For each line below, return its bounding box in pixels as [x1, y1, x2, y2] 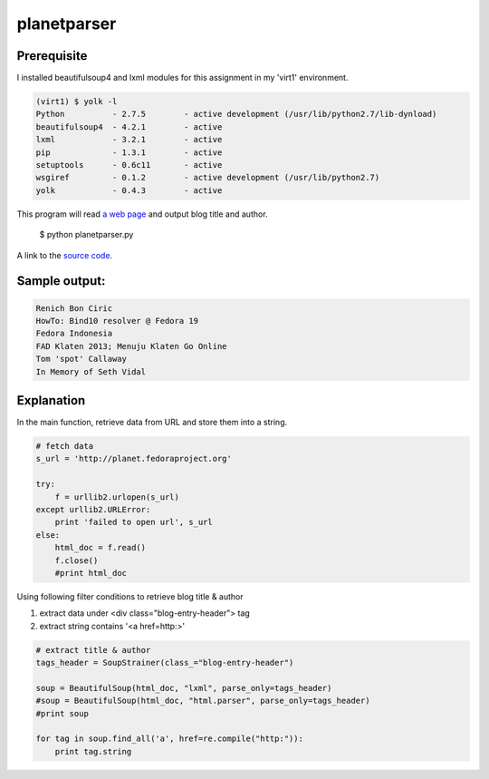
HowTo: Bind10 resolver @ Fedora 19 [35, 316, 199, 326]
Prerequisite [16, 48, 88, 63]
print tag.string [54, 746, 132, 756]
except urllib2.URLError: [35, 504, 151, 514]
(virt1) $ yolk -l [35, 96, 118, 107]
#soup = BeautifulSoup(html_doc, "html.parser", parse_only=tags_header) [35, 696, 370, 706]
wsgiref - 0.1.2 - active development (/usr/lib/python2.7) [35, 172, 380, 183]
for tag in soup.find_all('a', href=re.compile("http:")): [35, 734, 303, 744]
